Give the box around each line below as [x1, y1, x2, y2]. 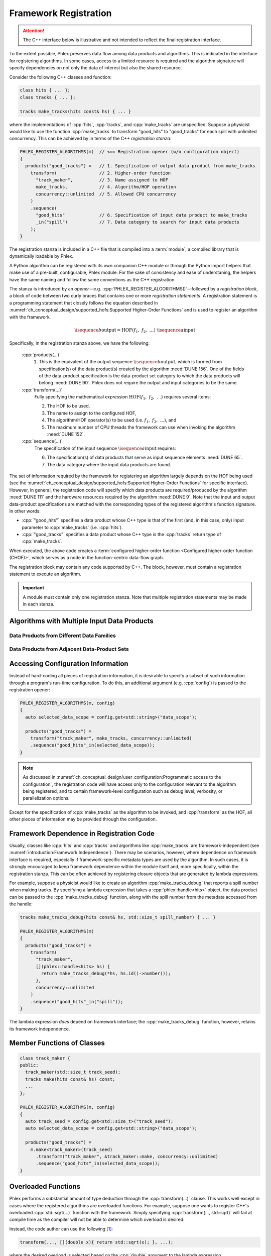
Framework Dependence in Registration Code [9, 829, 155, 838]
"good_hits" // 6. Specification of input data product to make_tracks [36, 212, 248, 218]
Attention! [23, 28, 45, 34]
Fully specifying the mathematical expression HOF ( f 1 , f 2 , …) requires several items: [34, 394, 211, 401]
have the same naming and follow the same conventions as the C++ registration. [9, 276, 176, 282]
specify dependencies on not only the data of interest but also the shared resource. [9, 65, 182, 71]
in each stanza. [23, 601, 55, 607]
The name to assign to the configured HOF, [47, 410, 137, 416]
